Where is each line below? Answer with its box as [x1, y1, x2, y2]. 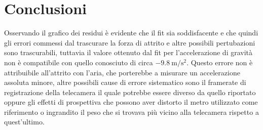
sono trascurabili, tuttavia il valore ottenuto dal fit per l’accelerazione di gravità [4, 47, 253, 58]
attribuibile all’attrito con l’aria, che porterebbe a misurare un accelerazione [4, 67, 240, 77]
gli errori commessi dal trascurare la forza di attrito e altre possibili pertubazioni [4, 37, 255, 48]
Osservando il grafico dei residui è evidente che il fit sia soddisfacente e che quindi [4, 27, 258, 38]
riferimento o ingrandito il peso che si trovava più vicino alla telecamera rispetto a [4, 106, 259, 117]
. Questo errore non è [186, 57, 253, 67]
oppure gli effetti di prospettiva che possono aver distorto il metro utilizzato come [4, 97, 258, 107]
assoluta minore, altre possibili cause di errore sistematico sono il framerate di [4, 77, 246, 88]
